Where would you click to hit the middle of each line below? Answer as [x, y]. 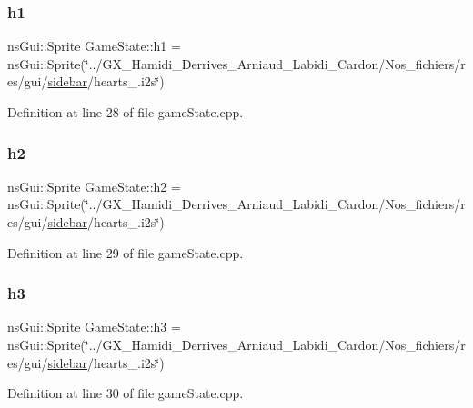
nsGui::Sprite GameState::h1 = [94, 46]
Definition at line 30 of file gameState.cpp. [126, 393]
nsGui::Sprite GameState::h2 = [94, 186]
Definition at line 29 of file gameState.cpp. [126, 252]
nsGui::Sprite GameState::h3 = [94, 327]
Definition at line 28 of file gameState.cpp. [126, 112]
